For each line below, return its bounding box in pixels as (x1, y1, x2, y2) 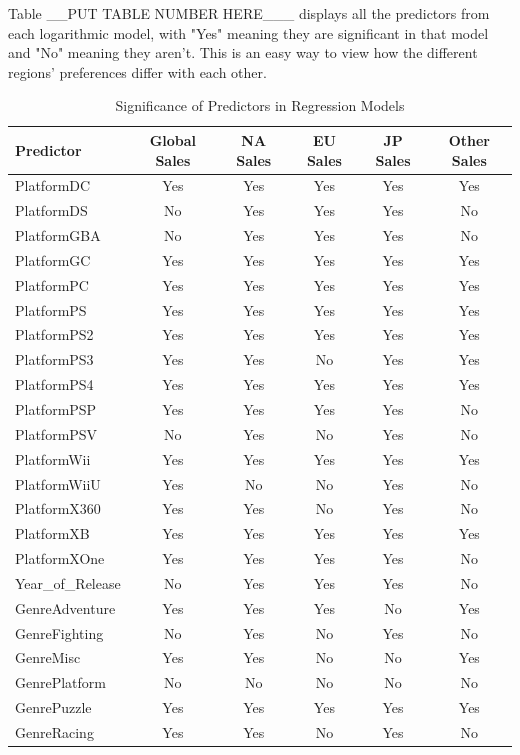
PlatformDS (15, 200, 88, 221)
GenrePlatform (15, 672, 106, 693)
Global (149, 129, 197, 150)
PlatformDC (15, 175, 91, 196)
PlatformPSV (15, 423, 98, 444)
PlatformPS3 (15, 349, 94, 370)
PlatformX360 (15, 498, 101, 519)
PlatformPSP (15, 399, 97, 419)
